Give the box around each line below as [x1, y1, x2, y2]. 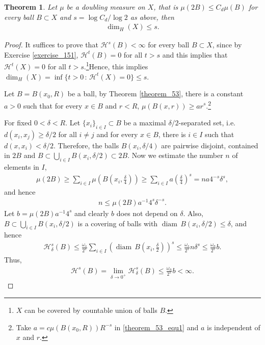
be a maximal [123, 117, 166, 128]
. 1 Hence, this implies [84, 60, 148, 72]
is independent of [206, 322, 260, 332]
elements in [4, 162, 39, 172]
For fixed [4, 117, 32, 128]
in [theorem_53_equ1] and [114, 322, 199, 332]
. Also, [183, 207, 203, 218]
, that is [153, 2, 178, 12]
